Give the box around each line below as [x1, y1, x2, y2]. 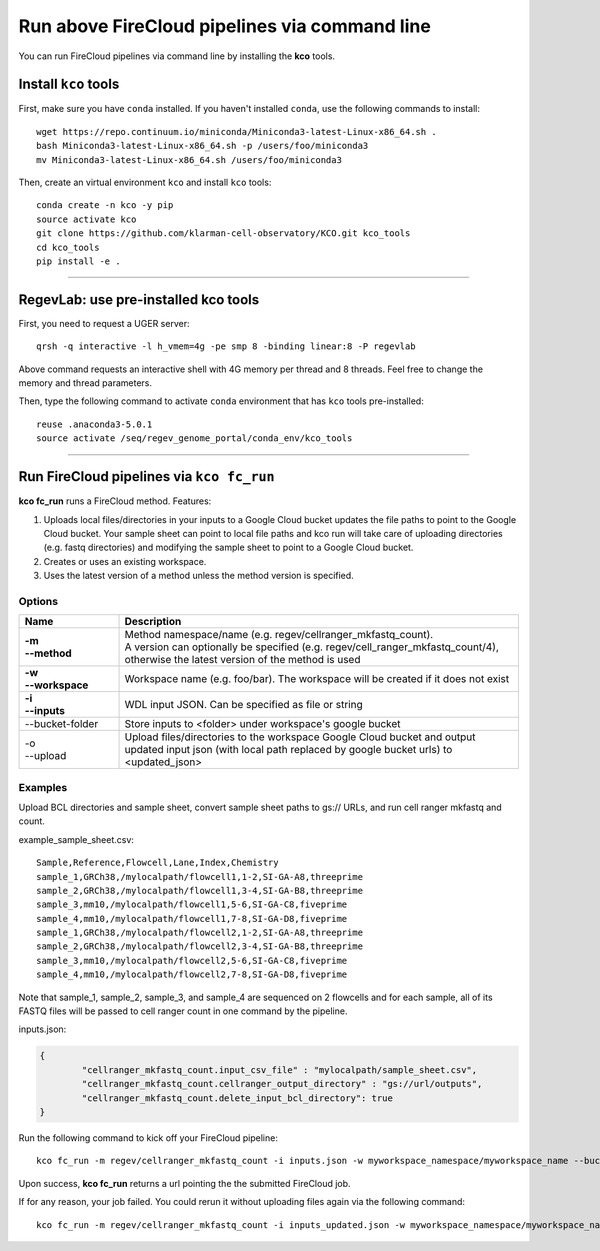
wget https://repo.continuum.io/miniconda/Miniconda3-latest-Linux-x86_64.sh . [36, 126, 437, 137]
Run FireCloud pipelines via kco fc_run [18, 468, 275, 485]
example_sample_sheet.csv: [18, 833, 135, 845]
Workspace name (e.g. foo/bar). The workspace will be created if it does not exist [124, 672, 510, 686]
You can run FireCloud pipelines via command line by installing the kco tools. [18, 50, 335, 62]
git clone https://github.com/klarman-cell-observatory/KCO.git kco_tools [36, 228, 411, 239]
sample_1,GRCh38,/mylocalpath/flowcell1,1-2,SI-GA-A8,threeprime [36, 871, 364, 882]
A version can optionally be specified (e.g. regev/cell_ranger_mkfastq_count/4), [124, 640, 499, 654]
